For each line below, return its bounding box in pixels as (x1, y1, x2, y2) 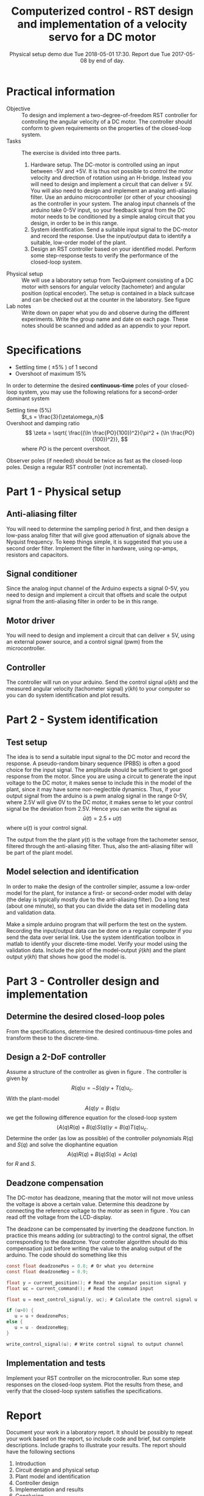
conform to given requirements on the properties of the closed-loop (21, 124, 192, 132)
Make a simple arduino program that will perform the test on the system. (6, 920, 188, 928)
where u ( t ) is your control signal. (6, 824, 88, 832)
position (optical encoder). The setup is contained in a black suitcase (21, 289, 195, 297)
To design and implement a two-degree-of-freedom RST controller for (21, 111, 198, 118)
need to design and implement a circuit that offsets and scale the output (6, 591, 187, 599)
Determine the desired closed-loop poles (6, 1012, 166, 1022)
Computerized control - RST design (11, 4, 194, 18)
